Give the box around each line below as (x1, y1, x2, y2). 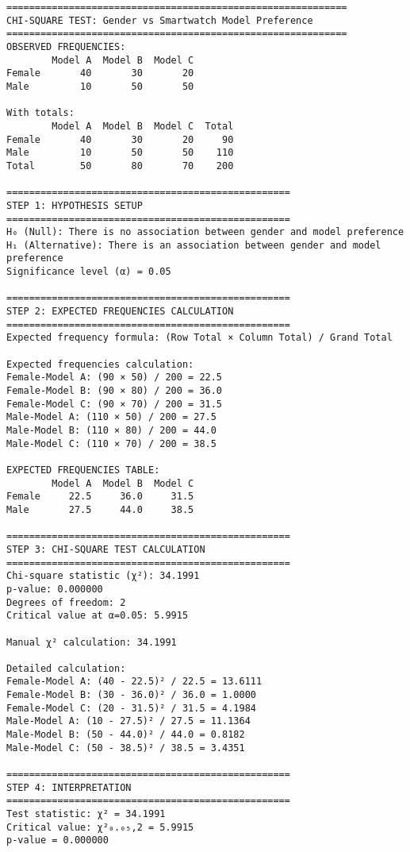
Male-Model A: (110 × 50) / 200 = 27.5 (6, 411, 216, 423)
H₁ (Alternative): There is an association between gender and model (6, 239, 381, 251)
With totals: (6, 107, 75, 119)
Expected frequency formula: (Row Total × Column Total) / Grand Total (6, 332, 393, 344)
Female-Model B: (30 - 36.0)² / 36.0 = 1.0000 (6, 689, 256, 701)
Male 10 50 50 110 (6, 147, 234, 159)
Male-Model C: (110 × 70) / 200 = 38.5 (6, 438, 216, 449)
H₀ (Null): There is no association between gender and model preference (6, 226, 404, 238)
